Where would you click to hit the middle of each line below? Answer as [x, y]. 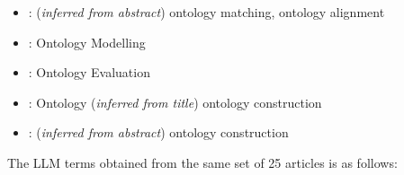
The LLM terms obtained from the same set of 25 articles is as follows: [202, 162]
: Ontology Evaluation [89, 72]
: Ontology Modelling [87, 42]
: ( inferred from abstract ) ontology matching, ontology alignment [206, 12]
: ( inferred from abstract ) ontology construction [158, 132]
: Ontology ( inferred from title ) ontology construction [175, 102]
